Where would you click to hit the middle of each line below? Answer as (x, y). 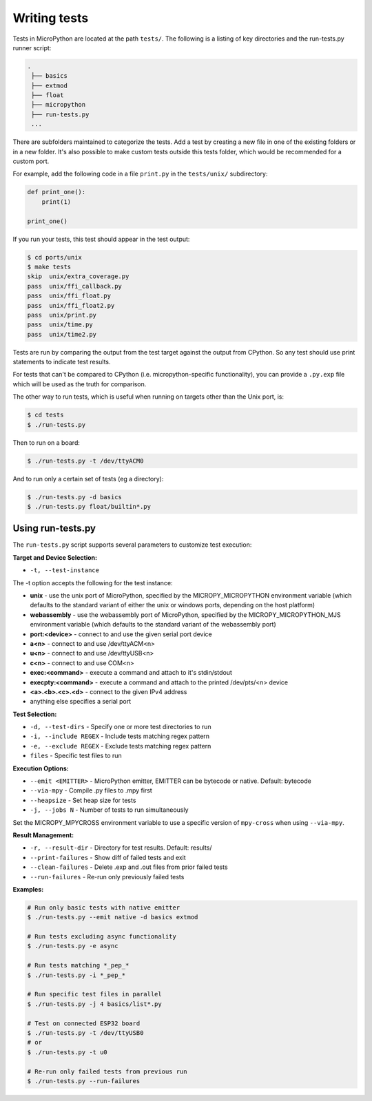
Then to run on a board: (46, 442)
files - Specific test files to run (76, 756)
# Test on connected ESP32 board (84, 1023)
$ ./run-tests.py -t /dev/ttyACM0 (85, 461)
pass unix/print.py (62, 315)
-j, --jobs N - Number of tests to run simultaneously (109, 810)
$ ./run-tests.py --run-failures (84, 1081)
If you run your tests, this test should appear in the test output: (101, 239)
